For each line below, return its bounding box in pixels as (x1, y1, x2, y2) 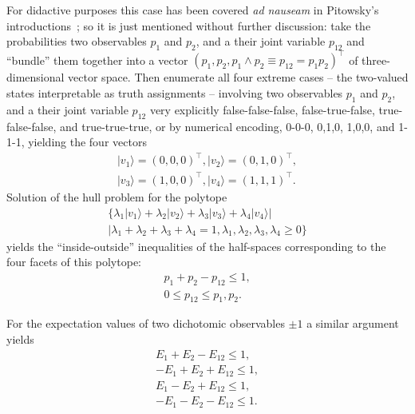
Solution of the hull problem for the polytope (6, 188, 227, 205)
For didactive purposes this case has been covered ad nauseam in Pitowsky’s (6, 2, 379, 18)
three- (362, 51, 390, 68)
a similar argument (306, 315, 399, 332)
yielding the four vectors (28, 133, 147, 150)
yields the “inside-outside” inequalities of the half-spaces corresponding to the (6, 237, 386, 254)
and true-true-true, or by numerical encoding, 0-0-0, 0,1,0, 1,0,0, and (60, 117, 395, 134)
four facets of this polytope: (6, 253, 141, 270)
